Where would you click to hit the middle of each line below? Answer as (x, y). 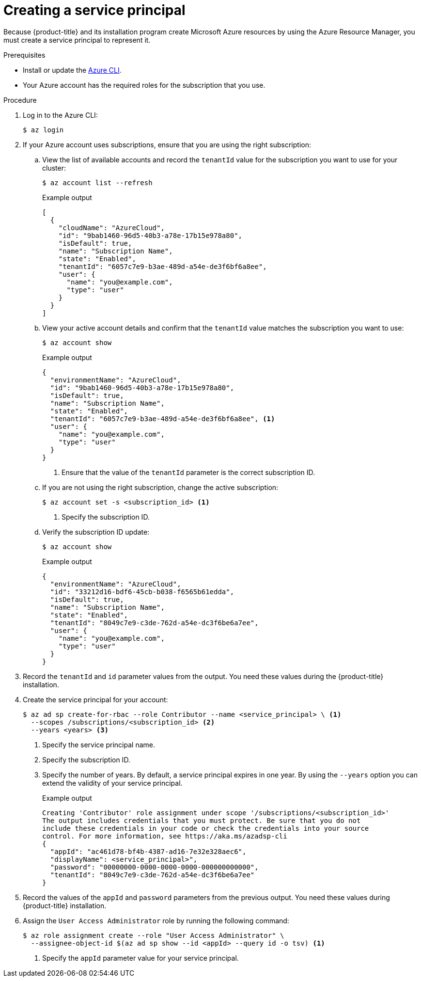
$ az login (43, 130)
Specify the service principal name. (99, 744)
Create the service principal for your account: (95, 699)
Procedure (20, 100)
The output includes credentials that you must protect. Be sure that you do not (202, 820)
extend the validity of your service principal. (112, 783)
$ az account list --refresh (97, 182)
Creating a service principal (94, 10)
